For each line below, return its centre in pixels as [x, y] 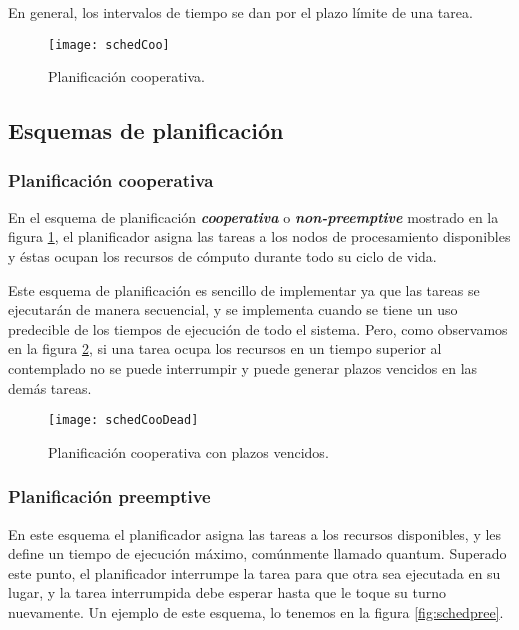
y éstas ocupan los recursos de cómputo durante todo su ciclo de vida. [222, 256]
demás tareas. [50, 387]
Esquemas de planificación [146, 130]
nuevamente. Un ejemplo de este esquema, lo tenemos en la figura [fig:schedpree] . [256, 612]
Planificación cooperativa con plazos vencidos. [188, 451]
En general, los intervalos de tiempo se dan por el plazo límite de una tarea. [240, 12]
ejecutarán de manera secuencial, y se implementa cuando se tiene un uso [233, 309]
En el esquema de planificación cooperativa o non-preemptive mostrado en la [253, 216]
